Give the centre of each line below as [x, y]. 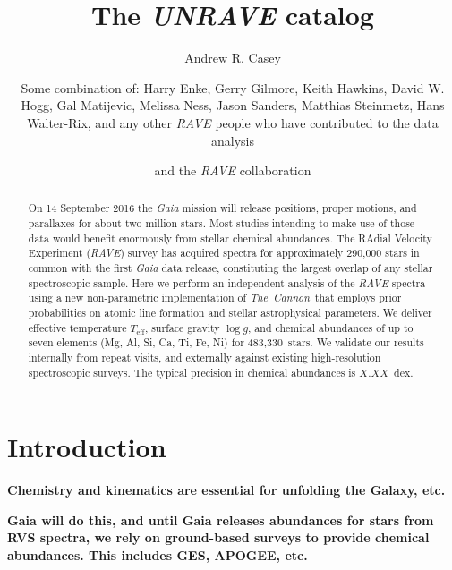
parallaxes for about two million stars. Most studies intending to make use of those [222, 223]
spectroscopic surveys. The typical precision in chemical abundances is [192, 372]
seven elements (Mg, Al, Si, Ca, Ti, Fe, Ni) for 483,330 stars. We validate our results [226, 342]
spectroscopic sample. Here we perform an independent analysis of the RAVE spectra [227, 282]
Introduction [87, 447]
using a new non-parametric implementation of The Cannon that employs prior [215, 298]
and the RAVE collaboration [233, 170]
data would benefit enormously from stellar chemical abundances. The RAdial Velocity [230, 238]
